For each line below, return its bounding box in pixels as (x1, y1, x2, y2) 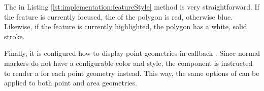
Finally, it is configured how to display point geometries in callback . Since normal (4, 48, 260, 58)
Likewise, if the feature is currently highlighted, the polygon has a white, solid (4, 21, 247, 32)
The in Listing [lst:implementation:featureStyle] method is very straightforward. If (4, 2, 259, 12)
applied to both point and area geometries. (4, 77, 137, 88)
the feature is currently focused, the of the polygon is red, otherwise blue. (4, 11, 233, 22)
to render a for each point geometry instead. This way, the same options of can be (4, 67, 259, 78)
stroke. (4, 31, 25, 41)
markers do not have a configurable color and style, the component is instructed (4, 57, 253, 68)
